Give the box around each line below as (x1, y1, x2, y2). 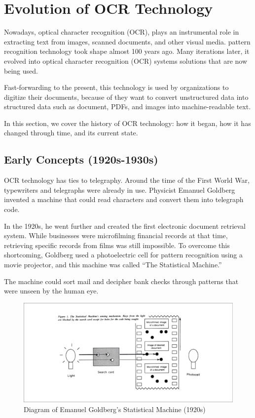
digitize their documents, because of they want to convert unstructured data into (4, 91, 249, 102)
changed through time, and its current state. (4, 127, 138, 138)
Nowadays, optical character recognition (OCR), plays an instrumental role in (4, 27, 239, 37)
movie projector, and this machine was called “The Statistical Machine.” (4, 259, 222, 270)
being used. (4, 65, 38, 76)
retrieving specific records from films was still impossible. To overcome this (4, 240, 230, 250)
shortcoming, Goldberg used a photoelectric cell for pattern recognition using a (4, 250, 243, 260)
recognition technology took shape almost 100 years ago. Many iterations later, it (4, 46, 250, 56)
